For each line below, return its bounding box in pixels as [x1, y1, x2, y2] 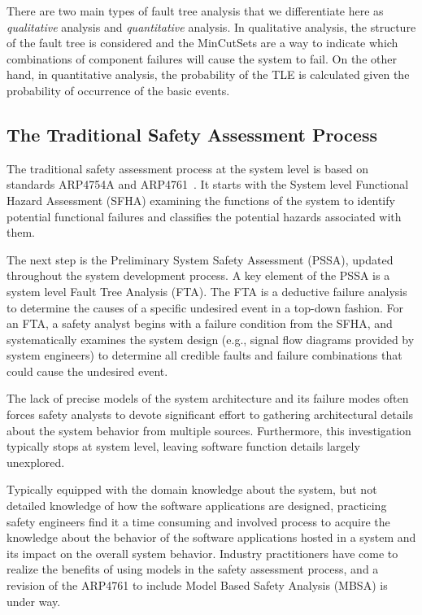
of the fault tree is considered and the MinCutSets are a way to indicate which [7, 34, 398, 51]
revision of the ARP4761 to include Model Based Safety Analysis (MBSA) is [7, 577, 388, 594]
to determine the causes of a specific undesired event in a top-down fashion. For [7, 299, 403, 316]
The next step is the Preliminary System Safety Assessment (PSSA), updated [7, 251, 394, 268]
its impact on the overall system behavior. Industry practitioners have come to [7, 544, 398, 561]
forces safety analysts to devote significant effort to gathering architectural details [7, 406, 413, 423]
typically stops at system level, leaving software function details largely [7, 438, 360, 455]
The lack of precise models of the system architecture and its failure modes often [7, 390, 409, 407]
